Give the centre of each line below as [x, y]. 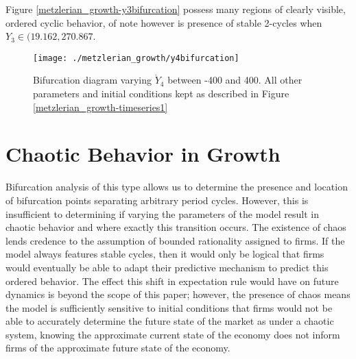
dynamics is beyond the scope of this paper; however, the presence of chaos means [178, 294]
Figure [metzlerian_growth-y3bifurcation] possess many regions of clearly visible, [176, 9]
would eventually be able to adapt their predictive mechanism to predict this [167, 267]
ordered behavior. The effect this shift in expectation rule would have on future [172, 281]
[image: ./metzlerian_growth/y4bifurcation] [136, 58]
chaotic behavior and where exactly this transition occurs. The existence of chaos [176, 227]
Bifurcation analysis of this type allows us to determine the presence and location [177, 187]
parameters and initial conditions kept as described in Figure [161, 94]
